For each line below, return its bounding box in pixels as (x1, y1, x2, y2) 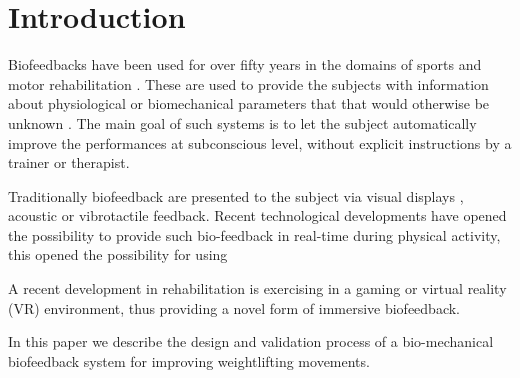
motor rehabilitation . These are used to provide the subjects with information (8, 73, 489, 94)
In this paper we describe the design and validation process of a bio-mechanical (8, 331, 494, 352)
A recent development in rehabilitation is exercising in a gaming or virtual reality (8, 278, 507, 299)
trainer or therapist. (8, 152, 130, 173)
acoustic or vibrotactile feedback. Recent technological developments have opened (8, 205, 507, 226)
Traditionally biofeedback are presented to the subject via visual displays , (8, 185, 464, 206)
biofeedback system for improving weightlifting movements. (8, 350, 370, 371)
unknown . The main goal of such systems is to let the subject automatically (8, 112, 477, 133)
